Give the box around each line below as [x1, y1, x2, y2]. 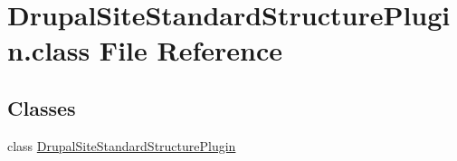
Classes [7, 93, 76, 121]
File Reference [99, 32, 282, 69]
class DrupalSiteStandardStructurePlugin [7, 136, 236, 155]
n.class [7, 32, 90, 69]
